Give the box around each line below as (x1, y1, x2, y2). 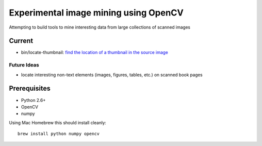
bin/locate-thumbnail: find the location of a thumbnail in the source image (21, 49, 168, 55)
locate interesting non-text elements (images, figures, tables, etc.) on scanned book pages (21, 72, 203, 78)
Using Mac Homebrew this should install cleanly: (9, 119, 106, 126)
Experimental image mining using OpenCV (9, 7, 184, 18)
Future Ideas (9, 62, 39, 68)
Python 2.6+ (21, 97, 46, 103)
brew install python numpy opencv (17, 131, 99, 137)
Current (9, 37, 33, 45)
